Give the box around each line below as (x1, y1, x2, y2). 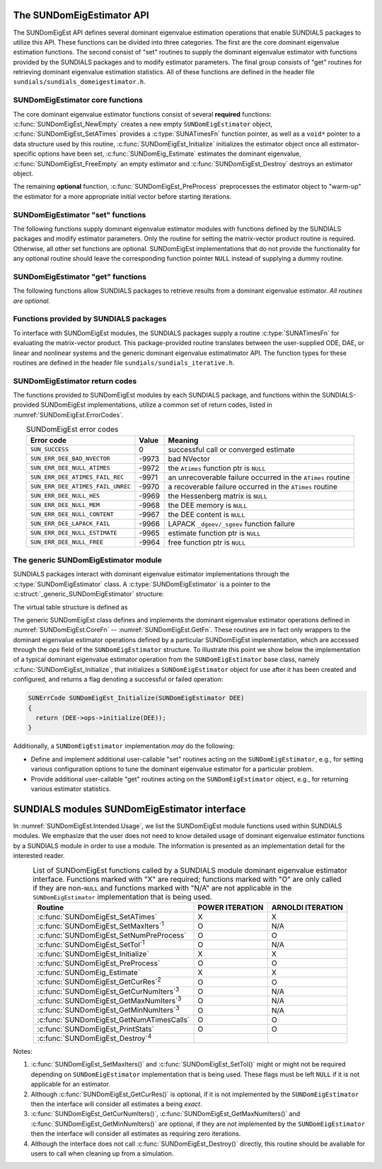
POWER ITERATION (197, 902, 264, 912)
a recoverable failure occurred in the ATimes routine (168, 482, 337, 492)
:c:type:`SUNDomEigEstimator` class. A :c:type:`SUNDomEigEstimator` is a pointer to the (13, 580, 271, 588)
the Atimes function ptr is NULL (168, 463, 266, 473)
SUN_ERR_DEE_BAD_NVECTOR (30, 455, 110, 463)
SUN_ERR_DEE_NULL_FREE (30, 538, 104, 546)
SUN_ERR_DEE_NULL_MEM (30, 501, 100, 509)
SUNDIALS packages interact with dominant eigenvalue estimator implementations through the (13, 570, 290, 578)
